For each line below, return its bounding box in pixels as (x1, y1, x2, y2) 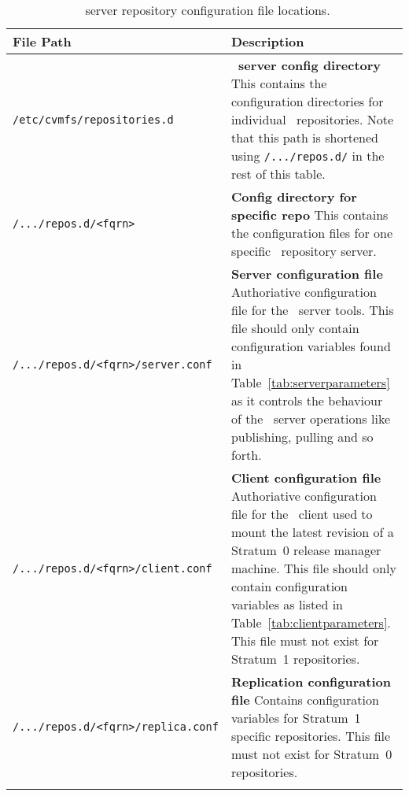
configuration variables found (230, 337, 391, 355)
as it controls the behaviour (230, 391, 383, 409)
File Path (13, 32, 72, 50)
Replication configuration (230, 672, 391, 690)
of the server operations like (230, 409, 390, 428)
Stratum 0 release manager (230, 541, 381, 559)
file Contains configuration (230, 690, 379, 709)
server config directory (238, 56, 381, 74)
